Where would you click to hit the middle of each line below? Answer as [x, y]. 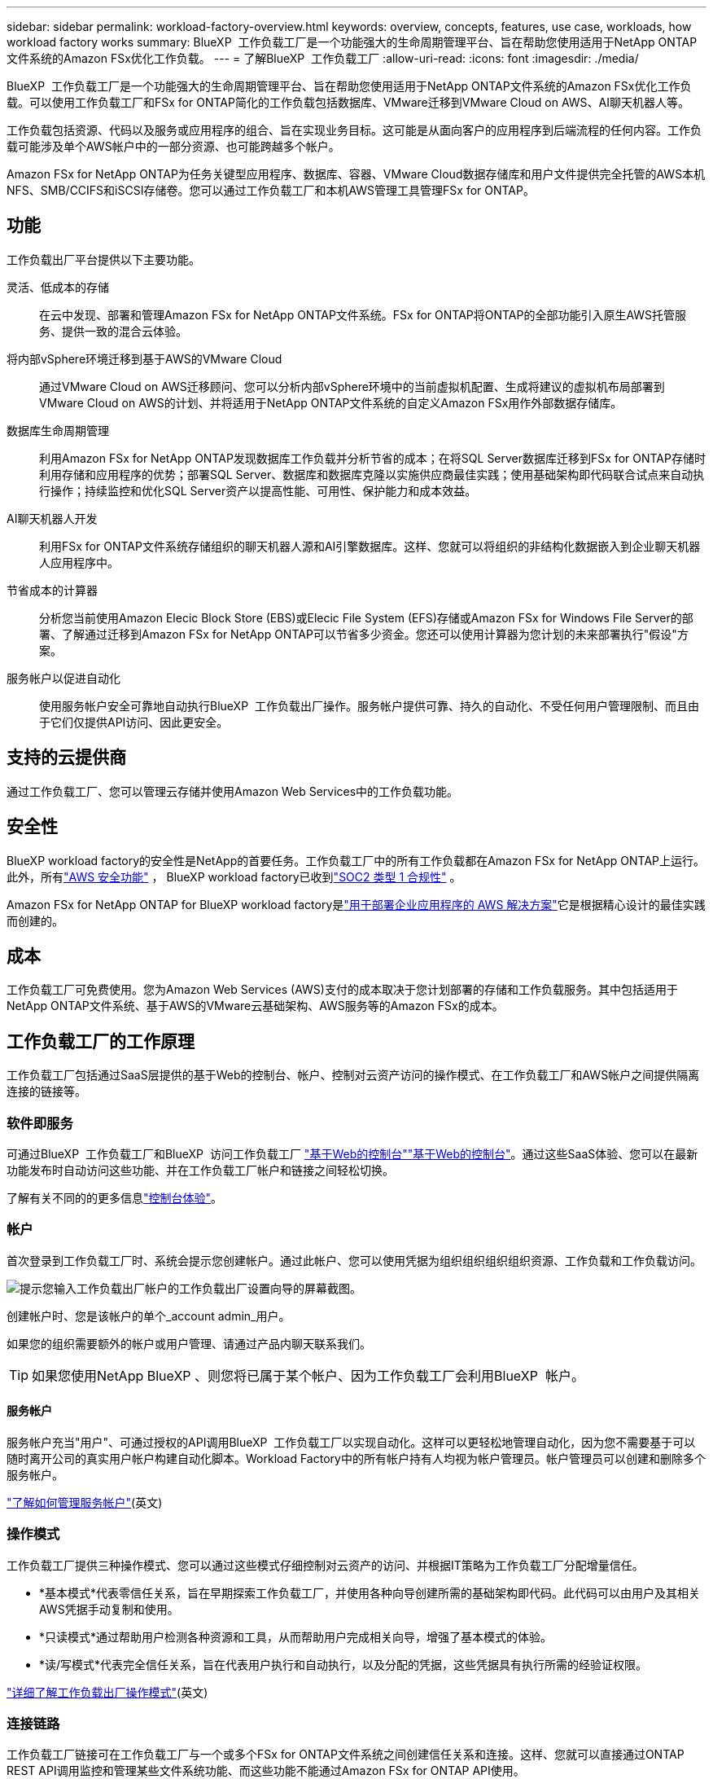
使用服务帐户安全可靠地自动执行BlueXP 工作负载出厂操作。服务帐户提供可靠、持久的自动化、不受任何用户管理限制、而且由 [369, 705]
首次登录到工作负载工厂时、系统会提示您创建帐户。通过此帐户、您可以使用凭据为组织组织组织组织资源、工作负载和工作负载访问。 [354, 1260]
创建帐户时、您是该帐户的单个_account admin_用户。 [149, 1316]
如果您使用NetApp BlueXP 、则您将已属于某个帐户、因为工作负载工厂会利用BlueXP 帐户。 [308, 1375]
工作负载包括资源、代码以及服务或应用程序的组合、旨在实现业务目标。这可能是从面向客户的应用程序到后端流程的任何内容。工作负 [354, 130]
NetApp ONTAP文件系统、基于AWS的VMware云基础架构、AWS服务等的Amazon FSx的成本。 [255, 1006]
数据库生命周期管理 [58, 430]
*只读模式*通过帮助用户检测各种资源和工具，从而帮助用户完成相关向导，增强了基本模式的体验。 [296, 1636]
